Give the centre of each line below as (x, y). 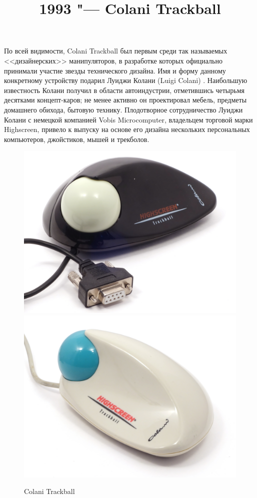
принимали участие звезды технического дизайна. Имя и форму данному (115, 70)
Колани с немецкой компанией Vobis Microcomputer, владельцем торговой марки (128, 119)
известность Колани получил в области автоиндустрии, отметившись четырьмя (124, 90)
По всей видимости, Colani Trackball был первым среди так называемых (116, 51)
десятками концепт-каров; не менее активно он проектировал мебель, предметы (125, 100)
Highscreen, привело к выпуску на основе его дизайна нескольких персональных (127, 129)
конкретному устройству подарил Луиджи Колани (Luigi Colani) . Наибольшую (126, 80)
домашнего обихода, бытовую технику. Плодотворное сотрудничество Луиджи (123, 109)
